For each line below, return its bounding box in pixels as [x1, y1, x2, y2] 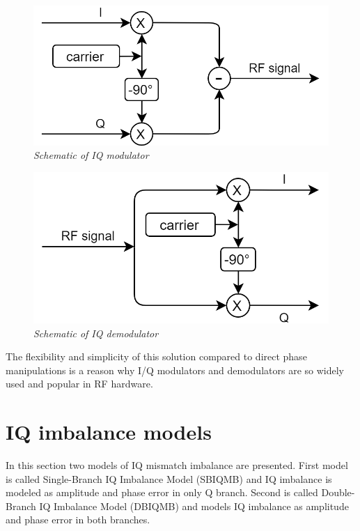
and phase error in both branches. [6, 512, 150, 527]
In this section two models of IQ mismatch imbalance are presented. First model [6, 458, 348, 472]
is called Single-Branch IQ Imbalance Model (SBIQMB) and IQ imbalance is [6, 471, 332, 486]
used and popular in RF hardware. [6, 376, 153, 391]
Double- [321, 485, 355, 500]
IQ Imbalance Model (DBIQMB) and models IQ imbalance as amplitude [39, 498, 349, 513]
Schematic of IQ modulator [33, 148, 149, 162]
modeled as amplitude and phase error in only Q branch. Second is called [6, 485, 318, 500]
